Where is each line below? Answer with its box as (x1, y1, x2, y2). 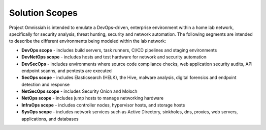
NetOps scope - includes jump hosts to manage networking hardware (21, 95, 164, 101)
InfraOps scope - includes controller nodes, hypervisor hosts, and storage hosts (21, 102, 185, 108)
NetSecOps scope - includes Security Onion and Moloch (21, 88, 137, 94)
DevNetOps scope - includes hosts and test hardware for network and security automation (21, 54, 207, 60)
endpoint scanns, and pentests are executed (21, 68, 112, 74)
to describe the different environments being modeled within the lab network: (9, 38, 166, 44)
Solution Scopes (9, 7, 78, 18)
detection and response (21, 81, 70, 87)
